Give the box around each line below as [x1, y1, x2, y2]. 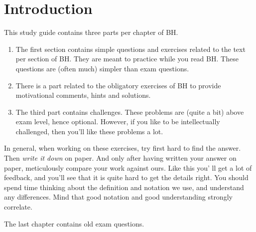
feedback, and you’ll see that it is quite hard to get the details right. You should [4, 172, 249, 183]
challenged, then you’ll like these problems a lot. [15, 126, 163, 136]
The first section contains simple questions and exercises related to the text [15, 43, 246, 54]
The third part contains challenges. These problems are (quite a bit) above [15, 106, 244, 117]
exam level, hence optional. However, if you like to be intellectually [15, 116, 220, 127]
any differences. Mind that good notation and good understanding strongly [4, 192, 233, 202]
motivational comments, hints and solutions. [15, 90, 151, 100]
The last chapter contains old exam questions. [4, 218, 144, 229]
